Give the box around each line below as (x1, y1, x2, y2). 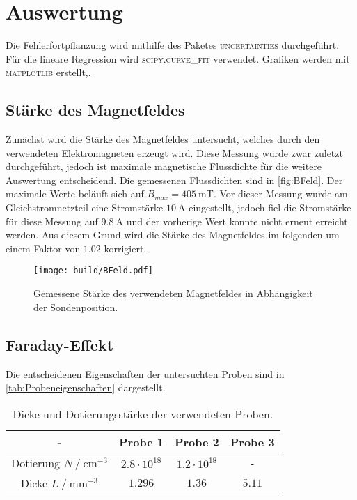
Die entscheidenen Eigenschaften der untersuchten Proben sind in (6, 366, 285, 381)
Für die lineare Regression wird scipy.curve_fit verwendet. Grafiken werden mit (6, 51, 350, 66)
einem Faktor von (6, 241, 81, 255)
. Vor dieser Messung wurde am (213, 186, 348, 201)
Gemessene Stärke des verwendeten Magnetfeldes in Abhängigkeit (33, 286, 313, 301)
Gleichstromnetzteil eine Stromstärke (6, 200, 164, 215)
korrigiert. (104, 241, 147, 255)
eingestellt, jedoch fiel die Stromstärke (189, 200, 351, 215)
